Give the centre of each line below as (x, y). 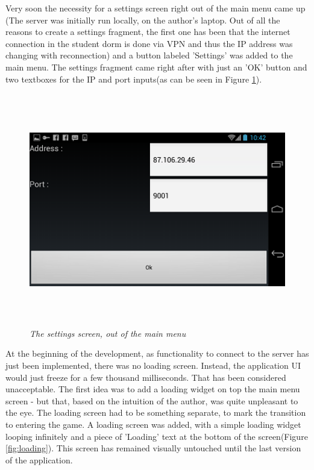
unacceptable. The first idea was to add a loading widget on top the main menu (153, 389)
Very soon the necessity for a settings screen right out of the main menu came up (155, 8)
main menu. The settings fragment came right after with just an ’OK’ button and (156, 67)
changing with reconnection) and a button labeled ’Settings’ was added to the (149, 55)
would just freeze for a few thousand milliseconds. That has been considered (146, 377)
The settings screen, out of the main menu (108, 333)
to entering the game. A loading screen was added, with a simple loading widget (153, 424)
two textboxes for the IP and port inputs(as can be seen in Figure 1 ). (134, 79)
